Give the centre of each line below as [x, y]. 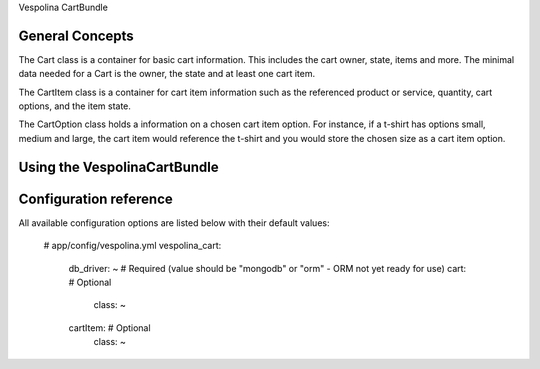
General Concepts [76, 35]
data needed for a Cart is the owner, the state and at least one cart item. [167, 74]
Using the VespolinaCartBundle [118, 166]
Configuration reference [96, 198]
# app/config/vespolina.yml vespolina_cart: [132, 246]
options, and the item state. [75, 106]
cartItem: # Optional [109, 327]
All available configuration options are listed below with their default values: [174, 222]
